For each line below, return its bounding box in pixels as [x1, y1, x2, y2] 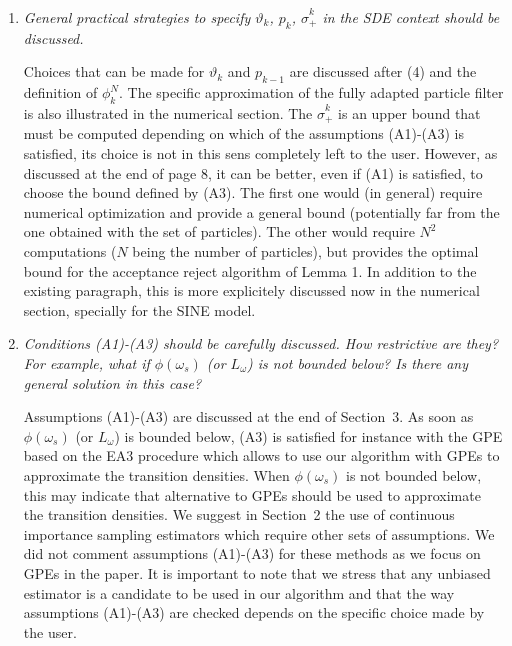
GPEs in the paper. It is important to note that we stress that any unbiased [23, 562, 491, 583]
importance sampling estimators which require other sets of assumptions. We [23, 523, 495, 544]
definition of [23, 82, 98, 103]
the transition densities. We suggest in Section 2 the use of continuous [23, 504, 455, 525]
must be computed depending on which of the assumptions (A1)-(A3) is [23, 123, 465, 144]
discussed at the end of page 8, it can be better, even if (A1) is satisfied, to [23, 162, 483, 183]
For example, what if [23, 352, 150, 373]
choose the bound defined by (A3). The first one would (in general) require [23, 182, 483, 203]
